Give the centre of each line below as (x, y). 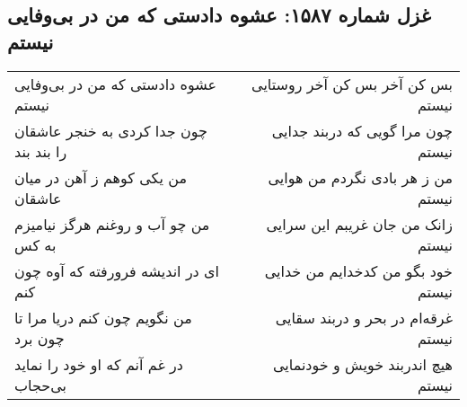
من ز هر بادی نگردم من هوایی (360, 177)
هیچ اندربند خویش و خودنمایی (363, 364)
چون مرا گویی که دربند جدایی (362, 130)
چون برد (40, 338)
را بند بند (41, 151)
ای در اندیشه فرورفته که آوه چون (117, 270)
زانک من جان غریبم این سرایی (359, 224)
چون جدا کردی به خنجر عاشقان (111, 130)
